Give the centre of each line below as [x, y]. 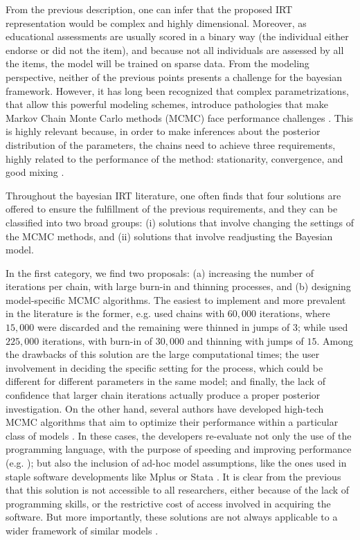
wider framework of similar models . [82, 530]
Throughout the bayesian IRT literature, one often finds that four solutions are [173, 195]
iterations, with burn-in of [97, 340]
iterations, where [295, 313]
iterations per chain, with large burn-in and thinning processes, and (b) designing [178, 286]
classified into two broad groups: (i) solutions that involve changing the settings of [180, 222]
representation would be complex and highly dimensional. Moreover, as [156, 22]
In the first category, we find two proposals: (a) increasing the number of [160, 272]
